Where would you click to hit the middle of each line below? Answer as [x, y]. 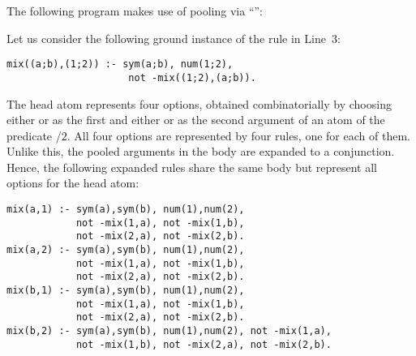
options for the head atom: [73, 183]
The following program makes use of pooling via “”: [135, 11]
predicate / [34, 135]
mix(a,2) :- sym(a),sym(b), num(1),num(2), [126, 250]
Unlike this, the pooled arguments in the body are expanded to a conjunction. [201, 151]
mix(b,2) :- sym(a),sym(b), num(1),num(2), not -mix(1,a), [169, 330]
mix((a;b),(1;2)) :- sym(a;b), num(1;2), [120, 64]
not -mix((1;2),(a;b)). [192, 77]
